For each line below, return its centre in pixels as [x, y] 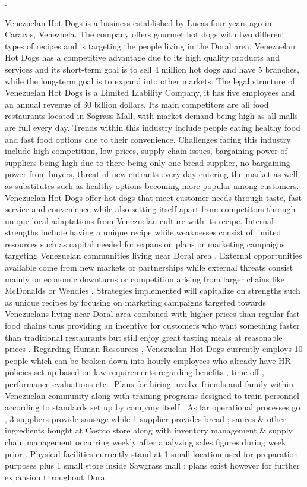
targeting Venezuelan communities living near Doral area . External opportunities [153, 255]
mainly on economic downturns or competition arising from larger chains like [145, 279]
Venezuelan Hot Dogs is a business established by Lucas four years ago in [138, 22]
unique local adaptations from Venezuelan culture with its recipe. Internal [140, 220]
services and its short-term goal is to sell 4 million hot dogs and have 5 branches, [152, 69]
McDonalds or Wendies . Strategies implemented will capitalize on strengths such [153, 290]
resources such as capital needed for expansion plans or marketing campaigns [145, 243]
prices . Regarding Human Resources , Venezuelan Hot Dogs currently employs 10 [154, 349]
